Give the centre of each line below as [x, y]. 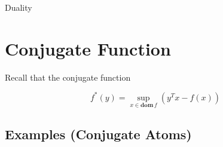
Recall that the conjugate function [68, 77]
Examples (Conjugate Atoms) [98, 134]
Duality [19, 7]
